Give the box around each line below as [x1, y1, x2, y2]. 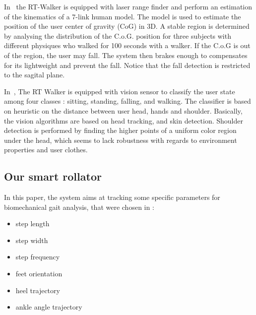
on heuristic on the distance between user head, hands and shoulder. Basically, [4, 105, 243, 116]
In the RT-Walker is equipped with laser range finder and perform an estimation [4, 1, 253, 11]
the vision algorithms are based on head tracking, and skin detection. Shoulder [4, 115, 243, 126]
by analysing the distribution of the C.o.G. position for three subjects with [4, 30, 231, 41]
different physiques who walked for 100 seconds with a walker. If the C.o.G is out [4, 40, 251, 51]
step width [15, 235, 48, 245]
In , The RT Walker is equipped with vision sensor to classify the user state [4, 86, 235, 96]
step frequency [15, 252, 60, 262]
